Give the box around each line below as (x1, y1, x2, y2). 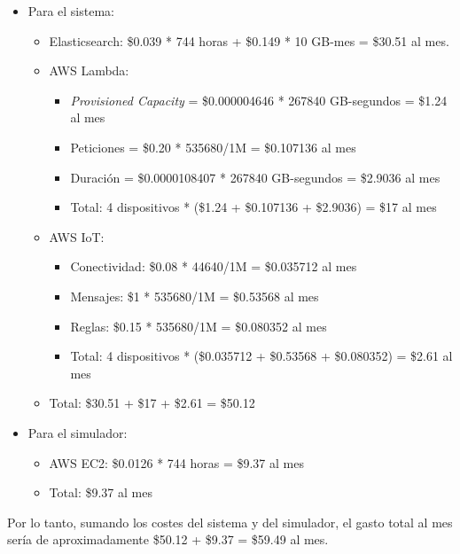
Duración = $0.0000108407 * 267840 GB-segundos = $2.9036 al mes (70, 168, 441, 186)
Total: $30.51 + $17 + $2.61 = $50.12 (49, 394, 255, 412)
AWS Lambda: (49, 61, 129, 80)
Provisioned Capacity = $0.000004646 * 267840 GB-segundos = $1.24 (70, 90, 448, 109)
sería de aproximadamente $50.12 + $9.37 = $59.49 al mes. (7, 530, 329, 549)
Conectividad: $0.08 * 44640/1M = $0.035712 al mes (70, 257, 357, 276)
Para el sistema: (27, 2, 114, 20)
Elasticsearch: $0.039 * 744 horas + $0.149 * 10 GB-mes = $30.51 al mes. (49, 31, 449, 50)
